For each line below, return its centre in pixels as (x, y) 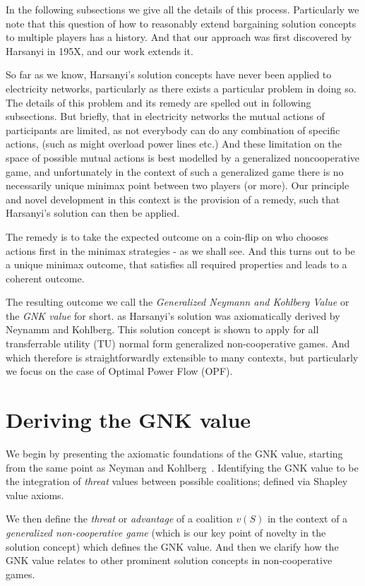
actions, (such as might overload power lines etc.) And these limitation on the (174, 144)
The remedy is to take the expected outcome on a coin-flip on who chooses (167, 236)
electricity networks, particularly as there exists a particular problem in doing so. (181, 88)
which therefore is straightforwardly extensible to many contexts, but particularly (182, 357)
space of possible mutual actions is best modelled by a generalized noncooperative (183, 157)
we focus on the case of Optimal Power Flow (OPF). (119, 371)
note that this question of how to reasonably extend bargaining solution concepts (181, 23)
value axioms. (35, 495)
